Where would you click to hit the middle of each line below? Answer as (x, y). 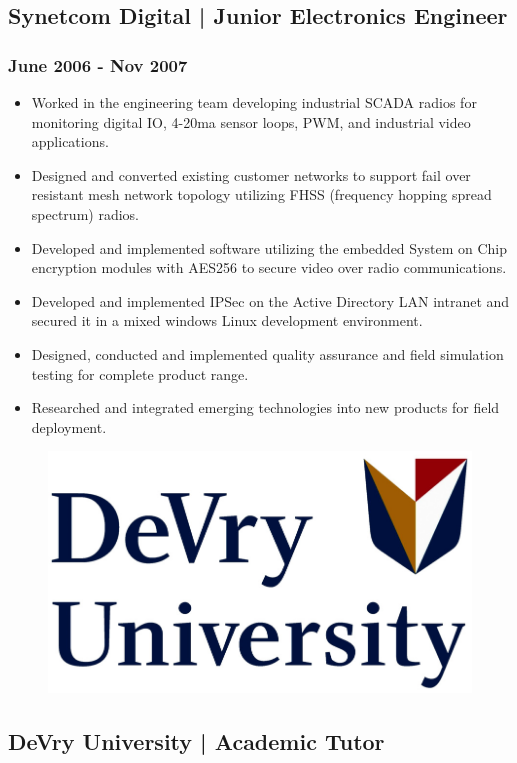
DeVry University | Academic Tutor (196, 740)
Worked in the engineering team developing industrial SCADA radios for (254, 102)
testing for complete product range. (140, 373)
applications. (70, 141)
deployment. (69, 426)
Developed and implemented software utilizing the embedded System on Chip (269, 247)
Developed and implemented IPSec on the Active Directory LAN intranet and (270, 300)
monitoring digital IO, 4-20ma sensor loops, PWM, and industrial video (251, 121)
